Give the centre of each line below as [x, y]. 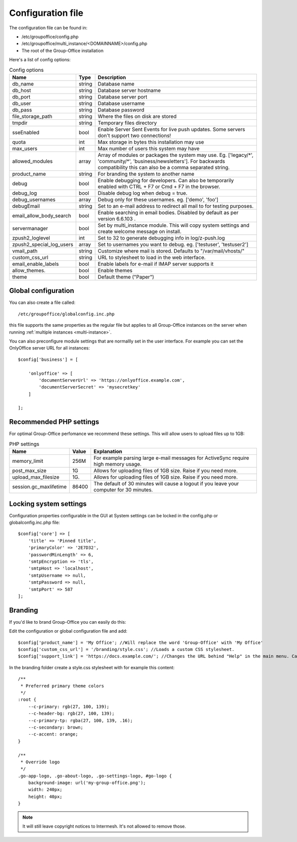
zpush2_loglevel [31, 238]
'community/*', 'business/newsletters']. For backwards [161, 161]
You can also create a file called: [42, 302]
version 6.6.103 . [117, 219]
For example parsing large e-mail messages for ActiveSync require [171, 458]
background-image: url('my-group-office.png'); [87, 783]
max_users [25, 149]
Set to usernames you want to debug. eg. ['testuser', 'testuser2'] [173, 244]
